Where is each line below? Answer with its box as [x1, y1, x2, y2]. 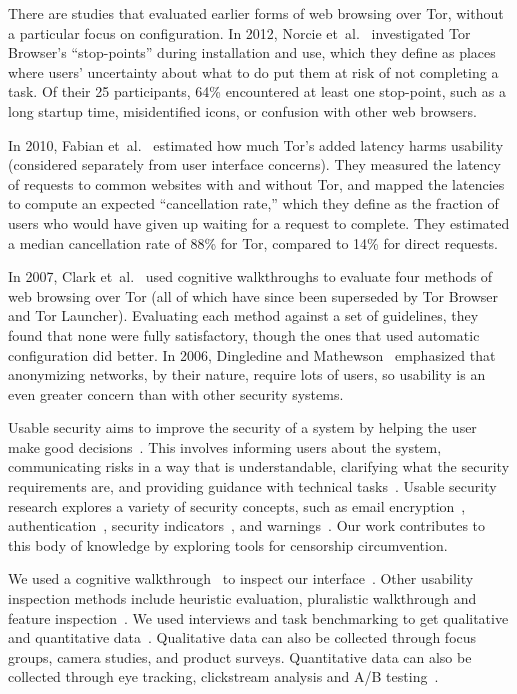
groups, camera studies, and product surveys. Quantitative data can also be [8, 646, 472, 667]
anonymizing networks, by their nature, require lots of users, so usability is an [8, 364, 486, 385]
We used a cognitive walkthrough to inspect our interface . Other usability [8, 568, 474, 589]
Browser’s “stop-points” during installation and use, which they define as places [8, 42, 496, 63]
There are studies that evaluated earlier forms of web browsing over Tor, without [8, 3, 504, 23]
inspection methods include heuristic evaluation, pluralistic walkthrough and [8, 588, 477, 609]
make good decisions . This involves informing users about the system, [8, 436, 442, 457]
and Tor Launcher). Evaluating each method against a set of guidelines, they [8, 305, 479, 326]
